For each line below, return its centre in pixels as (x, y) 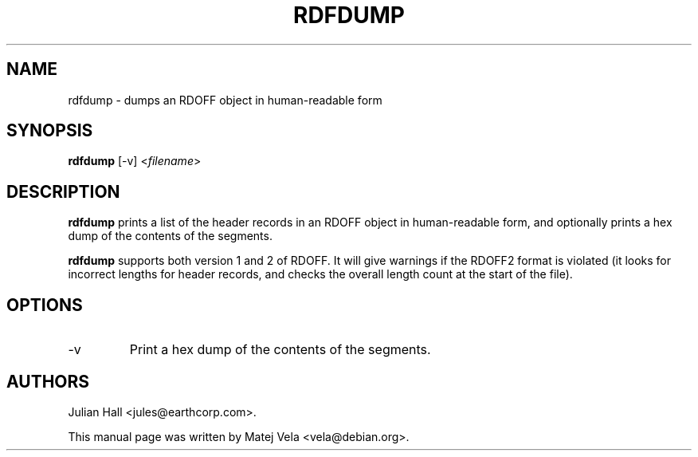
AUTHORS (48, 381)
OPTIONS (45, 305)
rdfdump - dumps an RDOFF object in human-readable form (225, 100)
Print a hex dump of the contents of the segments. (280, 350)
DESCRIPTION (63, 191)
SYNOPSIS (50, 131)
